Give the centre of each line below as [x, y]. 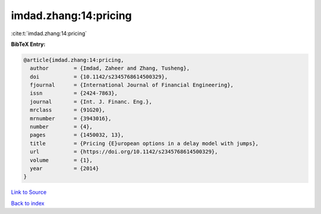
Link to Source [29, 192]
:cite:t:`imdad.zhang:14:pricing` [49, 33]
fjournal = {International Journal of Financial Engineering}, [132, 85]
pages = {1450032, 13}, [77, 135]
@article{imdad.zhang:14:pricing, [74, 60]
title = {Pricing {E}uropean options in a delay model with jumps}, [144, 143]
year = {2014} [64, 168]
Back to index [28, 203]
